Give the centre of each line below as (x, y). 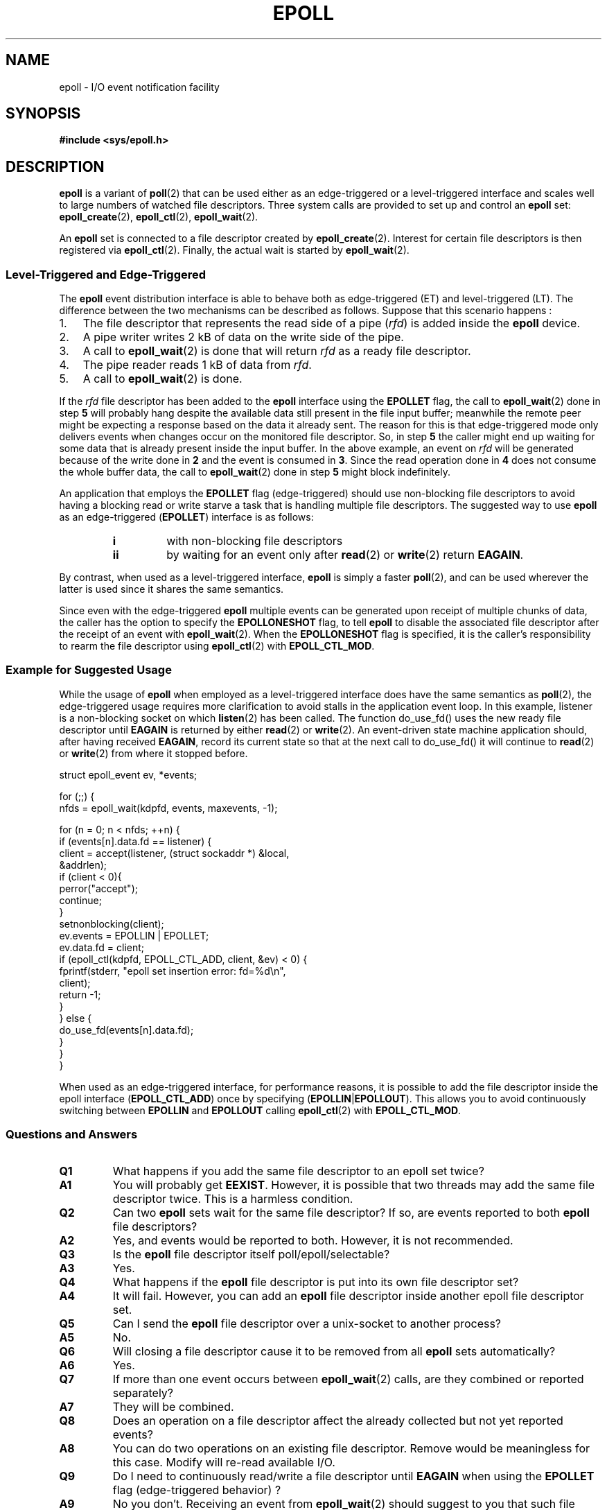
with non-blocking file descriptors (255, 541)
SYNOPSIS (43, 114)
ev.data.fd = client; (102, 947)
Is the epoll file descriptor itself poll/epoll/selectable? (251, 1254)
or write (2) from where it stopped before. (153, 753)
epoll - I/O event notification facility (139, 87)
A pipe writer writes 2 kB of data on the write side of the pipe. (243, 337)
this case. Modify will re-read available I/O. (224, 1462)
